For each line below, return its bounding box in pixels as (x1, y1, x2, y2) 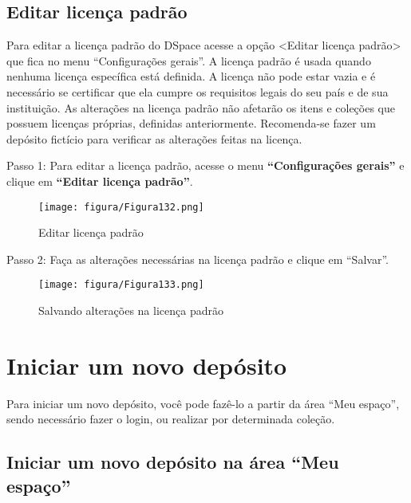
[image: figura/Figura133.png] (38, 279, 204, 291)
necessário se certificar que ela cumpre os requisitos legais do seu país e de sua (6, 83, 389, 100)
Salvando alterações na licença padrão (38, 302, 223, 319)
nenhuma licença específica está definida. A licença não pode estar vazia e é (6, 68, 376, 84)
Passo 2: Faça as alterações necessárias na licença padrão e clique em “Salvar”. (6, 250, 389, 267)
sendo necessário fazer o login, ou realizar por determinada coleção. (6, 411, 335, 427)
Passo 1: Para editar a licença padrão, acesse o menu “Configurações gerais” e (6, 157, 405, 174)
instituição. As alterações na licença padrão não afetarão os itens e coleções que (6, 99, 396, 116)
